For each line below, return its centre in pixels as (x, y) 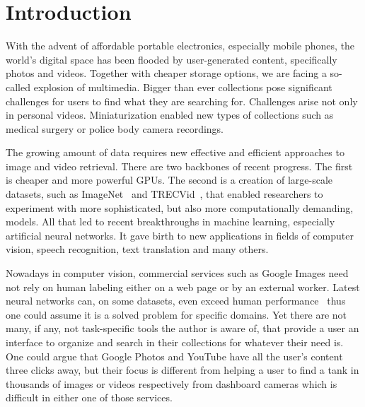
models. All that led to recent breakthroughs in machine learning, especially (170, 222)
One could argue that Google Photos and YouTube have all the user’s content (174, 356)
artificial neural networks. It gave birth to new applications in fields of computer (180, 235)
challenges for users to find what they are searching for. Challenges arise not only (182, 101)
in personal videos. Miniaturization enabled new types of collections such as (170, 115)
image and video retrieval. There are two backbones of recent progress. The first (179, 166)
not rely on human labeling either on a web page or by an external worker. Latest (183, 287)
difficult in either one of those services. (89, 397)
